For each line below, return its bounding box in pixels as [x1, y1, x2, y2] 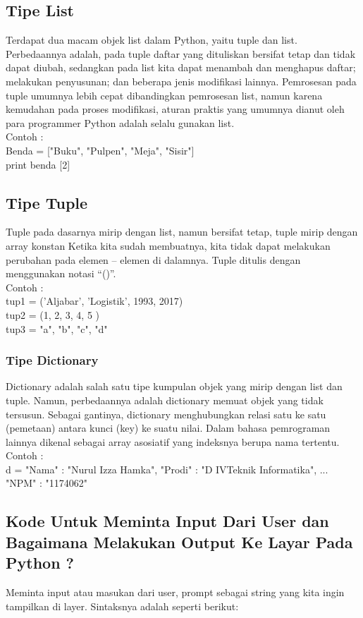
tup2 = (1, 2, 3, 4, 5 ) [6, 307, 99, 322]
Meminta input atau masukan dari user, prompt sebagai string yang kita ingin [6, 585, 345, 600]
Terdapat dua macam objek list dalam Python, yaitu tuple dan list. [6, 32, 297, 47]
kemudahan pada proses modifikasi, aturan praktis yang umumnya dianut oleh [6, 102, 345, 116]
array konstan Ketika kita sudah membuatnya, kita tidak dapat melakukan [6, 238, 331, 253]
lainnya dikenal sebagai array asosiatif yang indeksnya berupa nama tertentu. [6, 434, 340, 449]
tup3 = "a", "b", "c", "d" [6, 321, 108, 336]
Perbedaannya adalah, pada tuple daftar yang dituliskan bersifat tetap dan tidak [6, 46, 356, 61]
